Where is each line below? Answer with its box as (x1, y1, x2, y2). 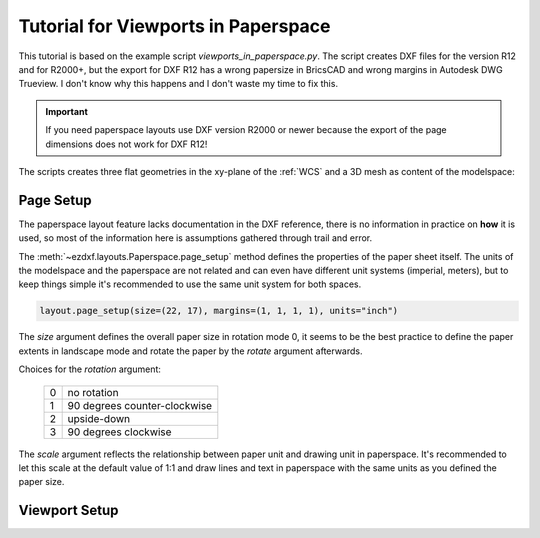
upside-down (67, 411, 131, 425)
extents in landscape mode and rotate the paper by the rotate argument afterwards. (18, 345, 363, 357)
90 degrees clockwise (67, 425, 172, 439)
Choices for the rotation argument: (18, 363, 162, 375)
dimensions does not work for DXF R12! (45, 138, 208, 150)
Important (45, 105, 89, 117)
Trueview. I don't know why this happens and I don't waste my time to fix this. (18, 78, 339, 90)
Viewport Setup (18, 502, 119, 519)
